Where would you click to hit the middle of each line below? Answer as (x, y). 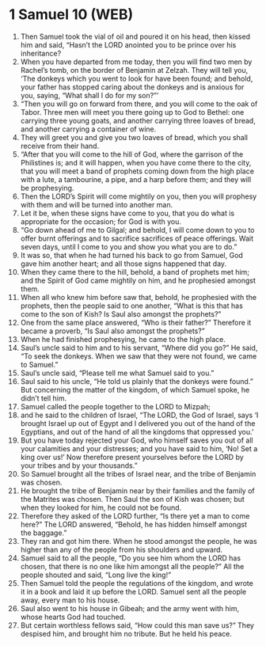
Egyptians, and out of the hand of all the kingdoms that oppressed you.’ (137, 431)
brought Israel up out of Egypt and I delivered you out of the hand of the (138, 423)
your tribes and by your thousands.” (79, 465)
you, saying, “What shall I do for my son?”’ (89, 95)
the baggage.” (44, 533)
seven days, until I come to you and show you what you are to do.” (129, 246)
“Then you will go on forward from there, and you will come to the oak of (139, 104)
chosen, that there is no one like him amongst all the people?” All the (132, 566)
